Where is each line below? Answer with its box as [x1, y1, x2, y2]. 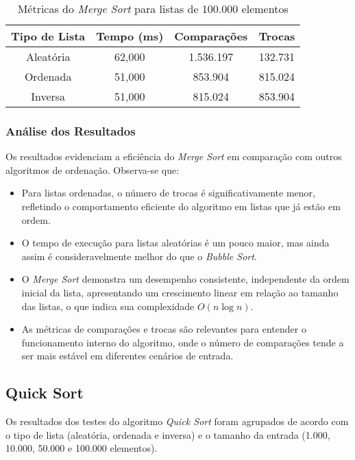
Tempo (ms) [96, 28, 164, 44]
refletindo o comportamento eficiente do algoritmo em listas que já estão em [21, 199, 341, 213]
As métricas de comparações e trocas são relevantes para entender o [21, 322, 306, 336]
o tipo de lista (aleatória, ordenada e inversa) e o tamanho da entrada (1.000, [5, 427, 330, 442]
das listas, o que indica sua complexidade [21, 298, 195, 313]
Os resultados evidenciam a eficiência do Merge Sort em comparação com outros [5, 149, 342, 164]
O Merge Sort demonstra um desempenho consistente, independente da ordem [21, 272, 350, 286]
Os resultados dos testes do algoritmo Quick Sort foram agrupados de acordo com [5, 414, 349, 429]
